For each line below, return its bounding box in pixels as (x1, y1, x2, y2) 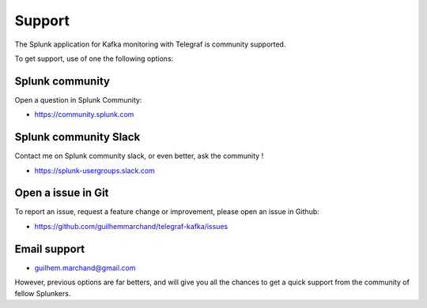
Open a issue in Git (14, 186, 109, 200)
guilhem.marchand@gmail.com (34, 263, 136, 272)
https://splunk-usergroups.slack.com (34, 166, 156, 175)
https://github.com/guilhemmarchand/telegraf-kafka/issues (34, 221, 229, 231)
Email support (14, 242, 85, 256)
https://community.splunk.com (34, 110, 134, 119)
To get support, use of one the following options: (14, 54, 174, 63)
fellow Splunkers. (14, 288, 71, 298)
